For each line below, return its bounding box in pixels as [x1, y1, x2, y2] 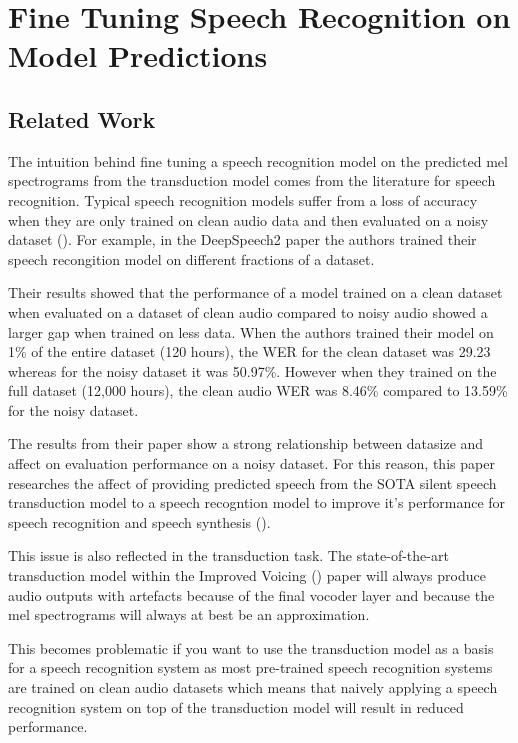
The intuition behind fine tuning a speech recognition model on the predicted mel [8, 150, 508, 171]
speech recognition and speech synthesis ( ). [8, 511, 271, 532]
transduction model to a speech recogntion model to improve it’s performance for [8, 492, 506, 513]
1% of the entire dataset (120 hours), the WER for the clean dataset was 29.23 [8, 341, 491, 362]
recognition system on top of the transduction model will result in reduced [8, 696, 464, 717]
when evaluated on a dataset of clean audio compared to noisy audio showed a [8, 301, 488, 322]
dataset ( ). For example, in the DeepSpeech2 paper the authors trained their [8, 229, 477, 250]
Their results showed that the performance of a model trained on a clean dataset [8, 282, 503, 303]
